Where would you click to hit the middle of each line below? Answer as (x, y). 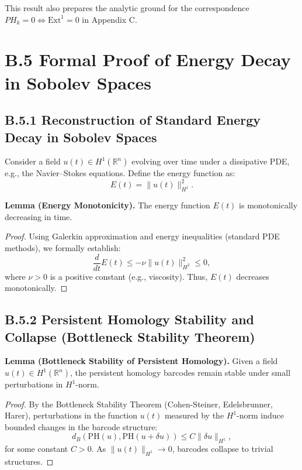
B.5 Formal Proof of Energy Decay (148, 59)
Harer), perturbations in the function (71, 415)
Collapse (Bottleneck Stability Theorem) (130, 336)
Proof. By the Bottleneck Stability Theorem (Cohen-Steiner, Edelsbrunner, (139, 404)
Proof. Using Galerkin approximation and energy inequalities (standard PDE (142, 236)
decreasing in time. (39, 216)
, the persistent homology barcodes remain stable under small (180, 373)
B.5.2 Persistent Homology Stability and (129, 319)
